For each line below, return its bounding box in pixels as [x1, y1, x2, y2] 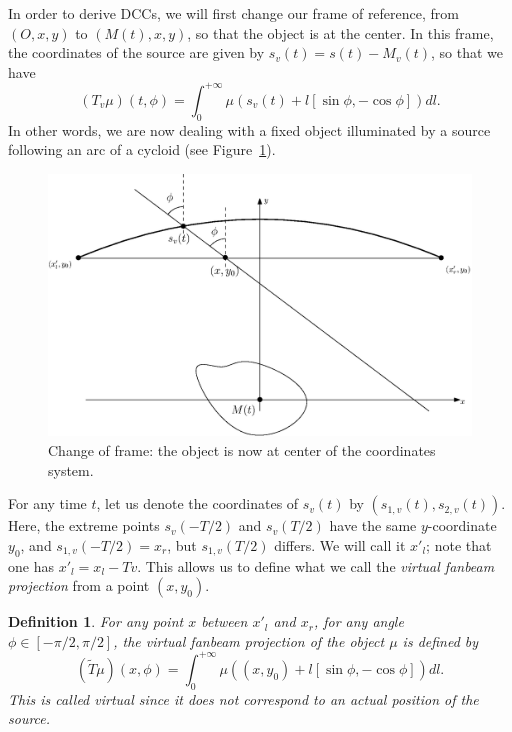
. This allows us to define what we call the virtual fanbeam [137, 555, 495, 576]
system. [48, 459, 94, 480]
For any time [8, 493, 87, 514]
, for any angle [313, 611, 404, 632]
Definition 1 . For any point [8, 611, 184, 632]
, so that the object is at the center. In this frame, [187, 22, 494, 43]
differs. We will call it [274, 534, 406, 555]
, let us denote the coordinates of [96, 493, 299, 514]
